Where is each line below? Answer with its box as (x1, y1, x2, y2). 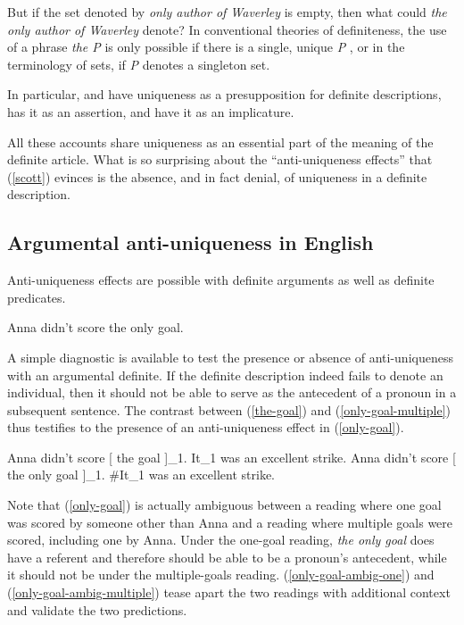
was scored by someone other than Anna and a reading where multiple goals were (7, 512, 453, 531)
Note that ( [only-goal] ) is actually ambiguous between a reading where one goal (7, 496, 442, 514)
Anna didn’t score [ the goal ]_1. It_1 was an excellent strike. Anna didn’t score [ (7, 447, 456, 466)
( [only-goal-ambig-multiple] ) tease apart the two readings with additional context (7, 583, 451, 602)
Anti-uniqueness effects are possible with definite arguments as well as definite (7, 271, 435, 289)
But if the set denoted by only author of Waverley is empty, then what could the (7, 3, 447, 21)
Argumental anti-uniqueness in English (7, 229, 374, 256)
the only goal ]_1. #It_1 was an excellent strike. (7, 465, 275, 484)
